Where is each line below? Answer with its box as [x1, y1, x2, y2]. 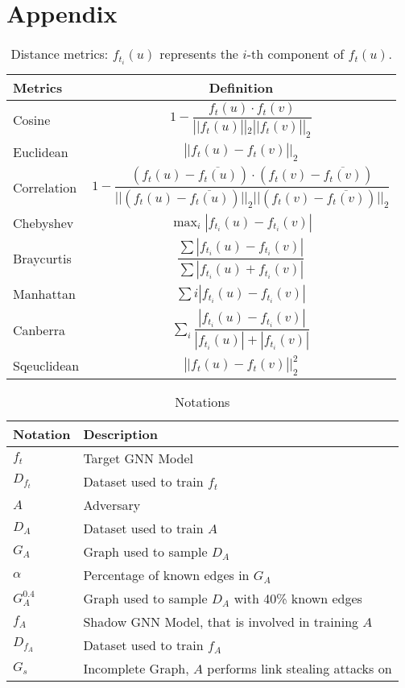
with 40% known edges [233, 588, 362, 607]
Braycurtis [13, 249, 72, 268]
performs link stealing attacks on [207, 658, 392, 678]
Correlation [13, 177, 77, 197]
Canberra [13, 320, 65, 339]
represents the [159, 44, 238, 64]
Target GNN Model [83, 448, 193, 467]
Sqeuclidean [13, 355, 80, 375]
